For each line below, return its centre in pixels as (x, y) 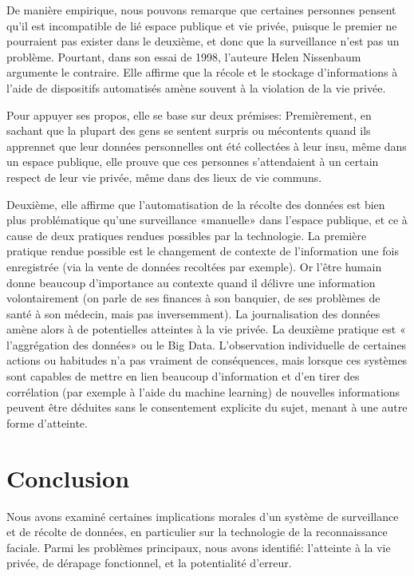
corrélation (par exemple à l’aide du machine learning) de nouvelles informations (203, 391)
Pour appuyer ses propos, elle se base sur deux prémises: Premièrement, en (189, 114)
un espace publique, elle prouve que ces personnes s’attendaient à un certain (193, 162)
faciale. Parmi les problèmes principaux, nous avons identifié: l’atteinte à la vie (199, 547)
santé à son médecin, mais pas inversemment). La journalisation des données (193, 313)
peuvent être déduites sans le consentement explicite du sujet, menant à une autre (207, 407)
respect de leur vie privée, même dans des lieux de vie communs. (164, 177)
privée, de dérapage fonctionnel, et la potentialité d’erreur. (149, 563)
